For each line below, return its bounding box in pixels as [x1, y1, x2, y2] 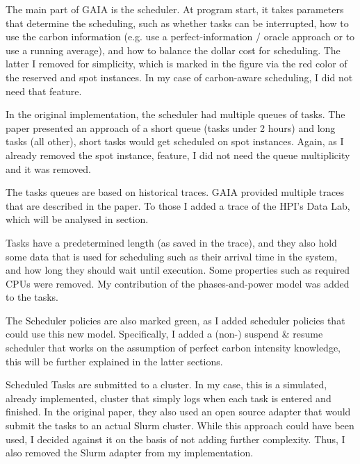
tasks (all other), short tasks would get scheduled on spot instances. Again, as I [6, 134, 344, 149]
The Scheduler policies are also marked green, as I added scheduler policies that [6, 313, 345, 327]
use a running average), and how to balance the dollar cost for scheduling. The [6, 42, 341, 57]
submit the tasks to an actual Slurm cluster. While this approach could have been [6, 418, 354, 433]
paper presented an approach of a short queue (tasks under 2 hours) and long [6, 120, 336, 135]
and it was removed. [6, 161, 91, 176]
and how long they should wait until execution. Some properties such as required [6, 263, 350, 277]
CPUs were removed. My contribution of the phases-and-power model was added [6, 276, 350, 290]
